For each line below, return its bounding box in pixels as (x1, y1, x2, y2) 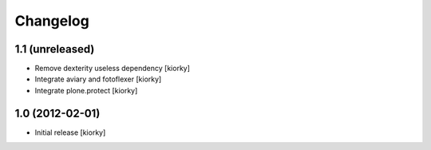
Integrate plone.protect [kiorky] (34, 85, 138, 95)
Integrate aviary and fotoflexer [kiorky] (34, 74, 162, 84)
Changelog (14, 12, 89, 30)
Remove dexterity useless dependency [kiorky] (34, 64, 191, 73)
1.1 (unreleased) (14, 42, 95, 56)
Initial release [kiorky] (34, 128, 106, 137)
